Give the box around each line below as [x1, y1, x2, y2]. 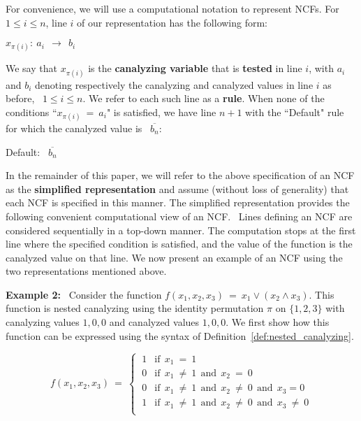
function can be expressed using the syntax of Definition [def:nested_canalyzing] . [6, 328, 354, 343]
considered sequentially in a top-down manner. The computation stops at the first [6, 222, 356, 237]
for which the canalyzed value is [6, 120, 142, 135]
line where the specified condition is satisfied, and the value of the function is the [6, 236, 353, 251]
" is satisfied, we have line [106, 104, 216, 119]
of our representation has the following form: [77, 15, 268, 29]
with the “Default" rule [245, 104, 344, 119]
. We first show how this [226, 315, 330, 329]
